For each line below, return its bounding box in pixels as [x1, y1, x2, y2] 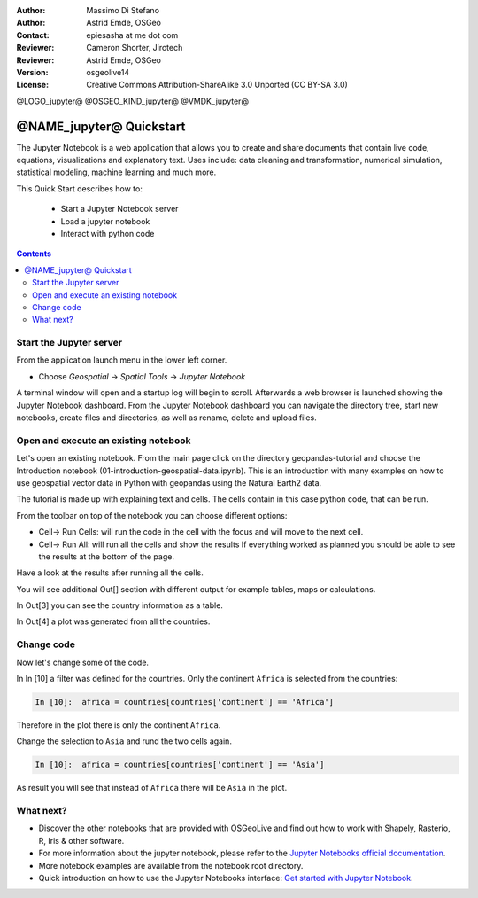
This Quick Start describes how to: [16, 183, 143, 194]
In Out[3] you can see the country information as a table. [16, 600, 223, 611]
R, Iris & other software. [38, 835, 125, 846]
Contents [16, 248, 52, 259]
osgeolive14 [86, 66, 130, 77]
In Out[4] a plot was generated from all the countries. [16, 616, 211, 627]
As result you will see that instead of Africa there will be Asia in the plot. [16, 783, 288, 793]
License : [16, 80, 49, 90]
